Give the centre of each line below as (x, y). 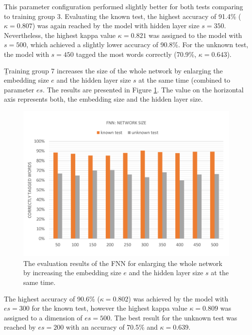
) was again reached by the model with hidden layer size (116, 26)
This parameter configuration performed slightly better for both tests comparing (124, 6)
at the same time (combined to (184, 80)
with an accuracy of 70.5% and (112, 327)
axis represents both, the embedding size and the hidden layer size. (103, 99)
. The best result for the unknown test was (174, 317)
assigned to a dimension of (43, 317)
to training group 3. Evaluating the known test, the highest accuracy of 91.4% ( (123, 16)
